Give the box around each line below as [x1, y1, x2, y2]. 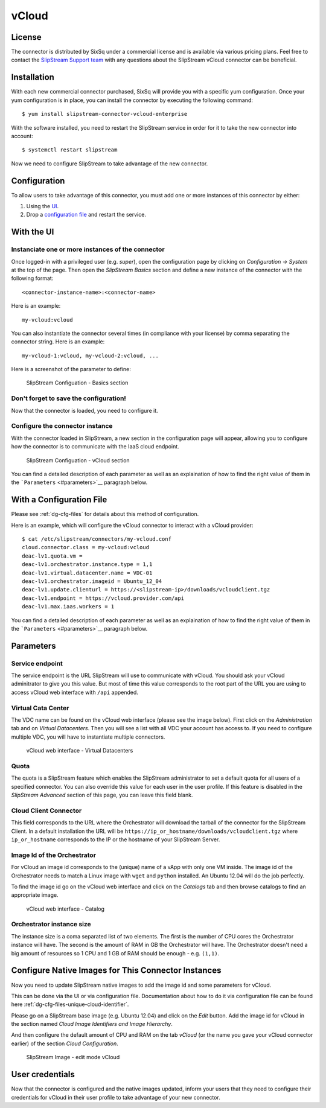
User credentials [11, 1069, 75, 1080]
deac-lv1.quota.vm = [22, 552, 83, 559]
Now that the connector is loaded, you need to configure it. [11, 407, 158, 414]
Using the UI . [26, 203, 59, 209]
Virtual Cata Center [11, 704, 69, 712]
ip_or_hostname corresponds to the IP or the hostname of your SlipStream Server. [11, 836, 220, 843]
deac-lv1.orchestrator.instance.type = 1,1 [22, 561, 153, 568]
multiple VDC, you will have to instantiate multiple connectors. [11, 733, 165, 740]
